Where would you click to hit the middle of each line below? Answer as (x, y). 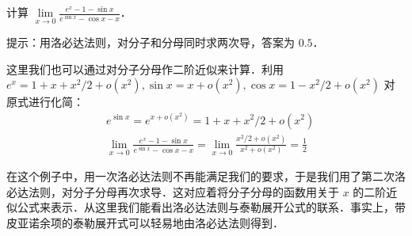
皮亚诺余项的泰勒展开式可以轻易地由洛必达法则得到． (145, 222)
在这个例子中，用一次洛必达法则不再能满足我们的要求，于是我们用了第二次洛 (206, 176)
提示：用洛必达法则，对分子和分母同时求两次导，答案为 (151, 42)
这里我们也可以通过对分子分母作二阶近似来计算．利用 (145, 69)
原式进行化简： (45, 102)
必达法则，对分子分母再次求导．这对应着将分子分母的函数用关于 (173, 191)
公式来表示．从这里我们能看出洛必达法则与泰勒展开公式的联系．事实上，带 (211, 207)
